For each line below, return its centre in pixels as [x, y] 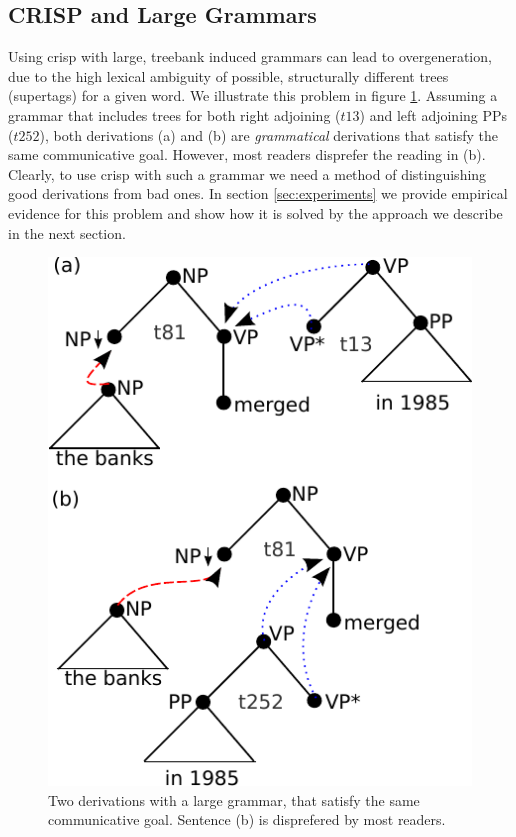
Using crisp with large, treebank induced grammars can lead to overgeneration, [250, 56]
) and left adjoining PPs [433, 114]
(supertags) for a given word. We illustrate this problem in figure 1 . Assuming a [253, 95]
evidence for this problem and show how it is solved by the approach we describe [255, 212]
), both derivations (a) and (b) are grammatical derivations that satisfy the [269, 134]
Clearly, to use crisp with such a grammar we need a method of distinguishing [247, 173]
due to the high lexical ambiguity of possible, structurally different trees [228, 75]
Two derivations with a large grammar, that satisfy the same [234, 799]
